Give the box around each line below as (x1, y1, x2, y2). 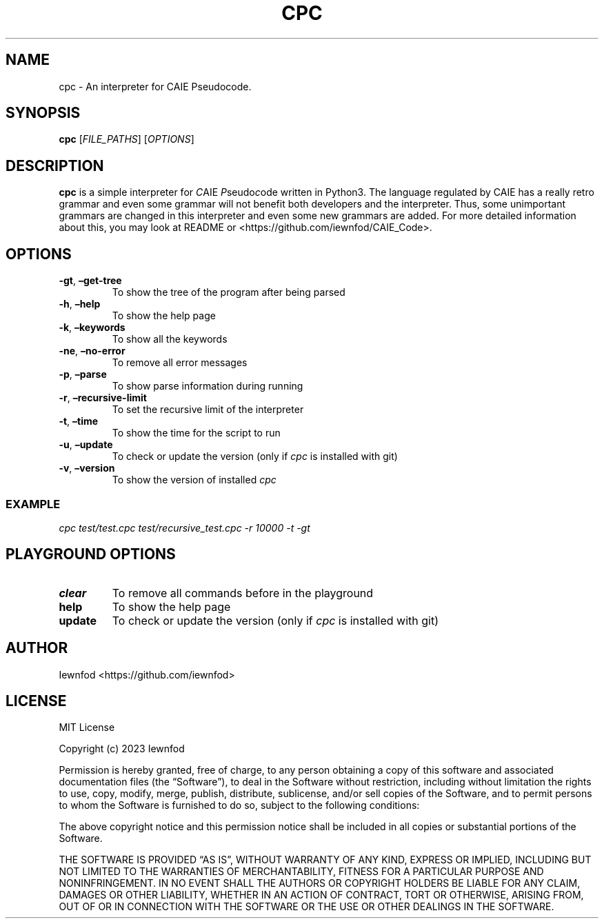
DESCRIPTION (6, 157, 104, 174)
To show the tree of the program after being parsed (112, 286, 345, 299)
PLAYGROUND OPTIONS (6, 545, 176, 563)
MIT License (59, 721, 115, 734)
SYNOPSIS (6, 104, 81, 122)
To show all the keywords (112, 333, 228, 345)
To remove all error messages (112, 356, 248, 369)
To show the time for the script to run (112, 427, 281, 439)
